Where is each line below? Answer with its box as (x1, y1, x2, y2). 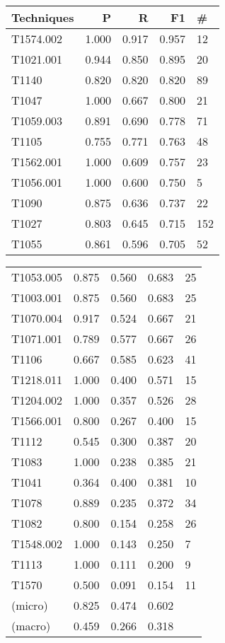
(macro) (11, 618, 51, 634)
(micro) (11, 597, 48, 613)
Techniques (11, 9, 74, 25)
